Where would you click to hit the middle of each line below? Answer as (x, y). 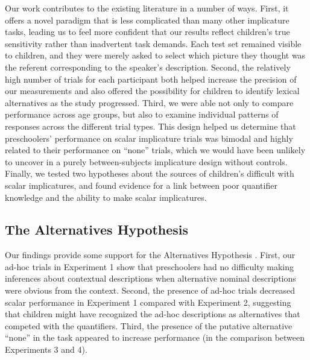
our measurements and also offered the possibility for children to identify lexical (152, 91)
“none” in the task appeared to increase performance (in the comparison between (155, 337)
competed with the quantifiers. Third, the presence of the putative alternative (149, 325)
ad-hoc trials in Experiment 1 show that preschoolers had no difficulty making (150, 266)
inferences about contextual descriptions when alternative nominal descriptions (150, 278)
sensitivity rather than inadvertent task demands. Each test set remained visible (153, 43)
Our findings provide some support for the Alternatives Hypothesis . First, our (150, 255)
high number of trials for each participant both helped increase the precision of (151, 79)
